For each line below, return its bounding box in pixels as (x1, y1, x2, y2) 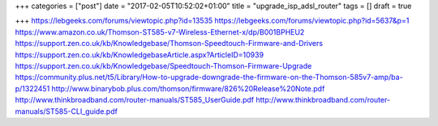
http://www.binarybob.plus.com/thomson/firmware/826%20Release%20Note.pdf (51, 83, 325, 93)
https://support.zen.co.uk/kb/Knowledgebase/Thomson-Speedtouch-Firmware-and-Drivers (15, 39, 324, 48)
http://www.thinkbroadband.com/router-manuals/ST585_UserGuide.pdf (15, 95, 255, 105)
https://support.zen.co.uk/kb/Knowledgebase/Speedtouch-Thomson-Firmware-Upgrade (15, 61, 312, 70)
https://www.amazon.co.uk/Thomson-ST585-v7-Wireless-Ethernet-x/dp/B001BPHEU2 (15, 27, 305, 36)
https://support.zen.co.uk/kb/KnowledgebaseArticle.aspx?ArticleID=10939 (15, 49, 264, 60)
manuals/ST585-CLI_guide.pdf (15, 106, 118, 116)
